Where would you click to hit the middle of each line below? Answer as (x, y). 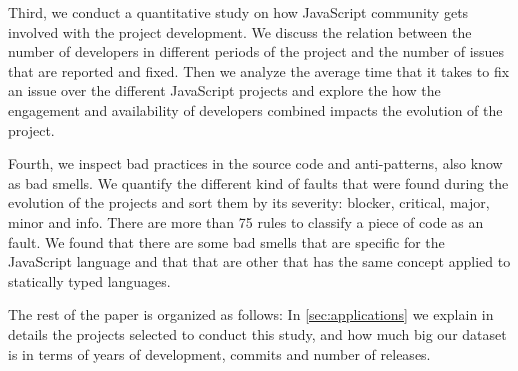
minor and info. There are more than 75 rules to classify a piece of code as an (246, 221)
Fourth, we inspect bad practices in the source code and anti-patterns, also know (255, 163)
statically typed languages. (89, 280)
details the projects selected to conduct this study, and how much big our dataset (257, 333)
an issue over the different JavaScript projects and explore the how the (224, 90)
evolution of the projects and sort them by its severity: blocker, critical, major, (249, 202)
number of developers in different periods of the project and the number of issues (256, 51)
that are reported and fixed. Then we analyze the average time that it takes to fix (259, 70)
